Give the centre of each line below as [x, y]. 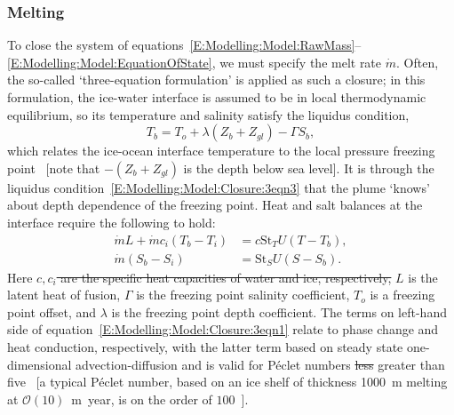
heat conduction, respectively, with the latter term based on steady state [205, 347]
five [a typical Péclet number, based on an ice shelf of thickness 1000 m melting [227, 382]
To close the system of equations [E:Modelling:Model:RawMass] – [184, 45]
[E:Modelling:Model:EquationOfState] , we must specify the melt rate [195, 62]
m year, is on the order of [142, 399]
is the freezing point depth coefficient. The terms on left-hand [279, 311]
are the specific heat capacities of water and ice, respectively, [226, 277]
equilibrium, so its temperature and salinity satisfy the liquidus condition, [208, 114]
